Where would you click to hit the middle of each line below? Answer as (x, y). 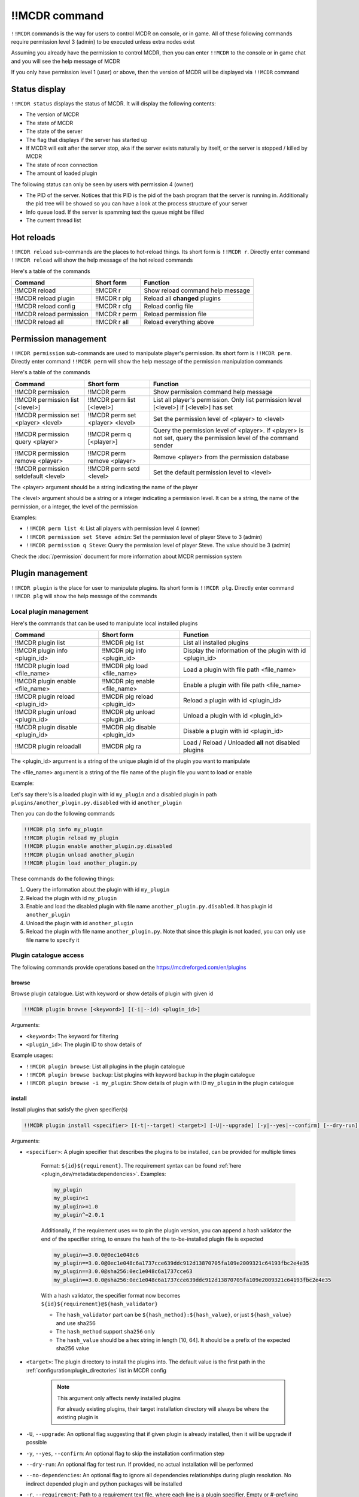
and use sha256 (76, 1323)
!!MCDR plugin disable (46, 728)
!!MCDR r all (112, 322)
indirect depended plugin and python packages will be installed (104, 1484)
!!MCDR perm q (109, 434)
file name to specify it (53, 940)
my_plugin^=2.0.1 (79, 1215)
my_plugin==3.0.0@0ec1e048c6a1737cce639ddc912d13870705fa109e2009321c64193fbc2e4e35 (181, 1263)
